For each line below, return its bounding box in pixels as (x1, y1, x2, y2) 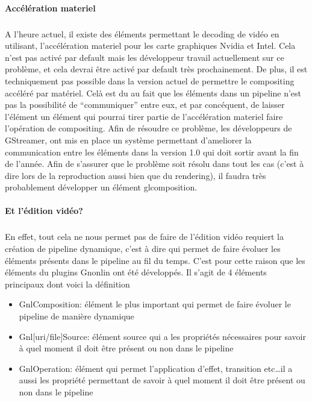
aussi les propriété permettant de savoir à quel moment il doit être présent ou (19, 374, 305, 386)
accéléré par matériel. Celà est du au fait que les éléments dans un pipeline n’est (5, 86, 301, 99)
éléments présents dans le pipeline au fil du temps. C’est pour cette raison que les (5, 254, 305, 266)
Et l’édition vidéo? (5, 204, 83, 217)
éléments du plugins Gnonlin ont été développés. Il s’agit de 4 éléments (5, 266, 267, 278)
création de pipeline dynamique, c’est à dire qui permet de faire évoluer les (5, 242, 281, 255)
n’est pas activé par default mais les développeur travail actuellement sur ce (5, 51, 284, 63)
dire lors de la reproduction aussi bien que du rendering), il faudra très (5, 169, 266, 181)
